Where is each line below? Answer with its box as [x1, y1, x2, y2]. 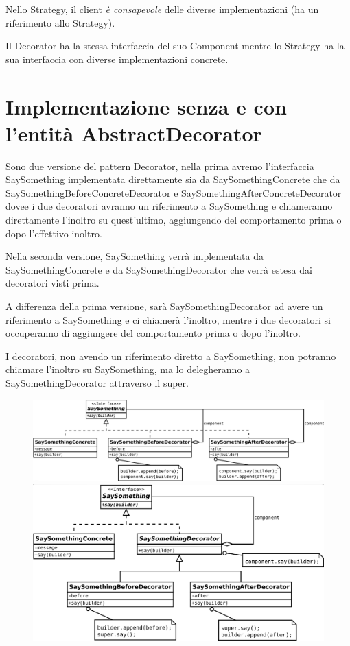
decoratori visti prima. [5, 276, 100, 290]
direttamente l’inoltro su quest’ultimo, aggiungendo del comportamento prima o [5, 213, 342, 227]
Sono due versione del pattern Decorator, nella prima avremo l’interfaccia [5, 158, 314, 173]
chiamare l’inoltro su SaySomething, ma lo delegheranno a [5, 362, 250, 376]
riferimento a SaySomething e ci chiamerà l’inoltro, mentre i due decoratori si [5, 312, 331, 326]
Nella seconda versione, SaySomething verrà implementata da [5, 249, 264, 263]
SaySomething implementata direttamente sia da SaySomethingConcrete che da [5, 172, 340, 187]
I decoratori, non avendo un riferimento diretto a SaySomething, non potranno [5, 348, 336, 363]
